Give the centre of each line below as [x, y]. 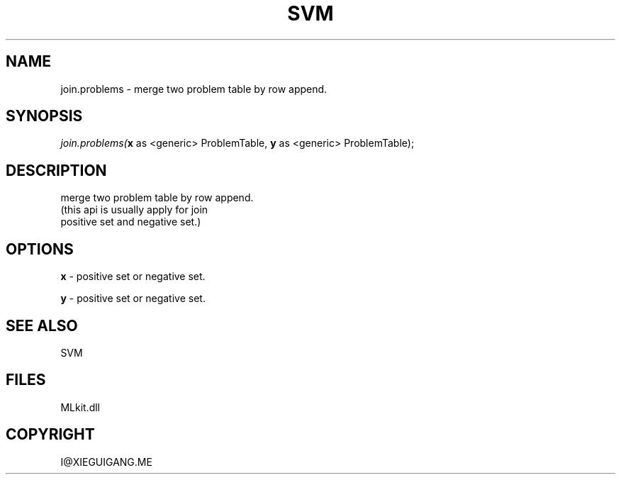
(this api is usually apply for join [134, 210]
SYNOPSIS [44, 116]
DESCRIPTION [56, 170]
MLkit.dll [80, 407]
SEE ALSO [42, 325]
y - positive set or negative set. [133, 298]
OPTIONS [40, 249]
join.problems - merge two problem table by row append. [194, 89]
